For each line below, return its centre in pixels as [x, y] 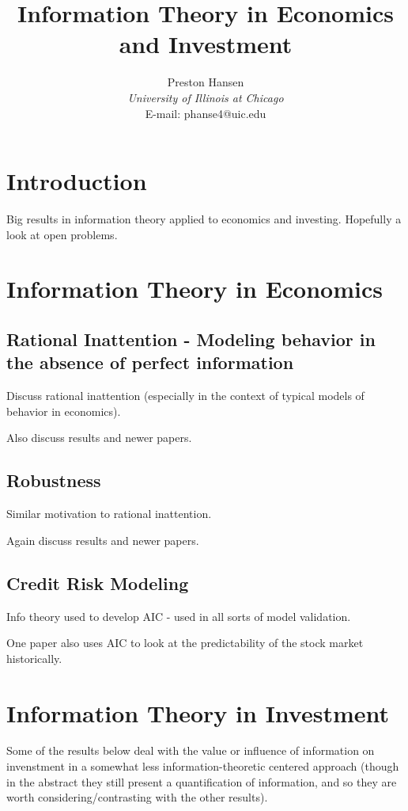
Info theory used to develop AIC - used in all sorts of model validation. [179, 616]
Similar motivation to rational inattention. [109, 514]
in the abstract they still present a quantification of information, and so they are [202, 781]
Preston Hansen [206, 82]
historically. [34, 658]
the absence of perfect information [150, 362]
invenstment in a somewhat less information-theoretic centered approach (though [203, 766]
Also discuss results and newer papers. [99, 438]
